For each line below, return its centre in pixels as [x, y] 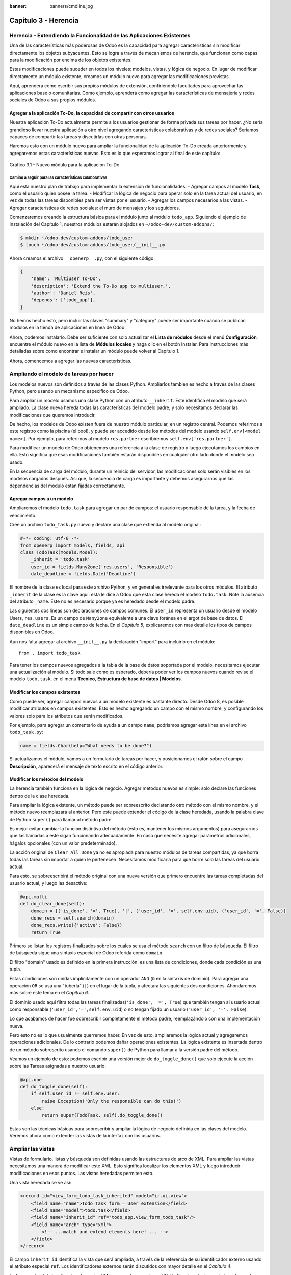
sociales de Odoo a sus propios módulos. [53, 100]
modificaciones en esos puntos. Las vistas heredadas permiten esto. [82, 1173]
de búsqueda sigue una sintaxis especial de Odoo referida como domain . [86, 953]
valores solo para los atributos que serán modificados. [67, 716]
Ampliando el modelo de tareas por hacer [62, 374]
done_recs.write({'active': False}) [76, 925]
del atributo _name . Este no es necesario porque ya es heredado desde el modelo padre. [102, 601]
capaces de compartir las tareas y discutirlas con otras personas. [78, 137]
